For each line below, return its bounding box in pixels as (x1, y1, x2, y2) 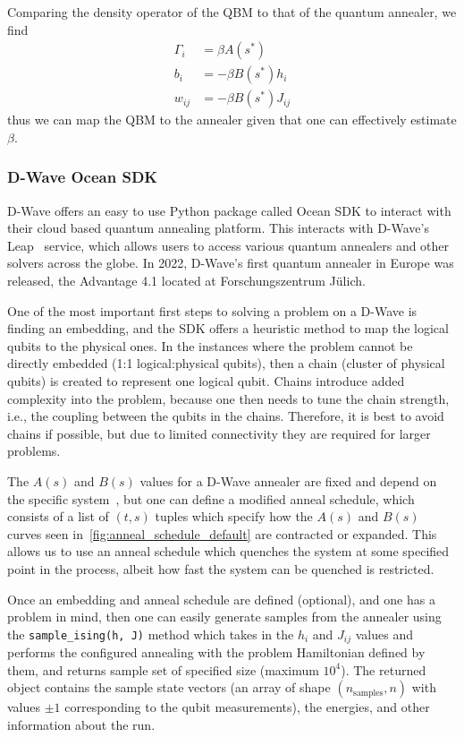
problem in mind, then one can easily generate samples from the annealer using (7, 607, 442, 626)
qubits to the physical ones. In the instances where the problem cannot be (7, 336, 413, 355)
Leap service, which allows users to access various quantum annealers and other (7, 236, 450, 254)
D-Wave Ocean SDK (7, 166, 158, 188)
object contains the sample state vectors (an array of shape (7, 678, 331, 697)
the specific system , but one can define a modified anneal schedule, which (7, 489, 415, 508)
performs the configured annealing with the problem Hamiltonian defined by (7, 643, 426, 662)
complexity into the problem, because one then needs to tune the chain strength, (7, 389, 450, 407)
